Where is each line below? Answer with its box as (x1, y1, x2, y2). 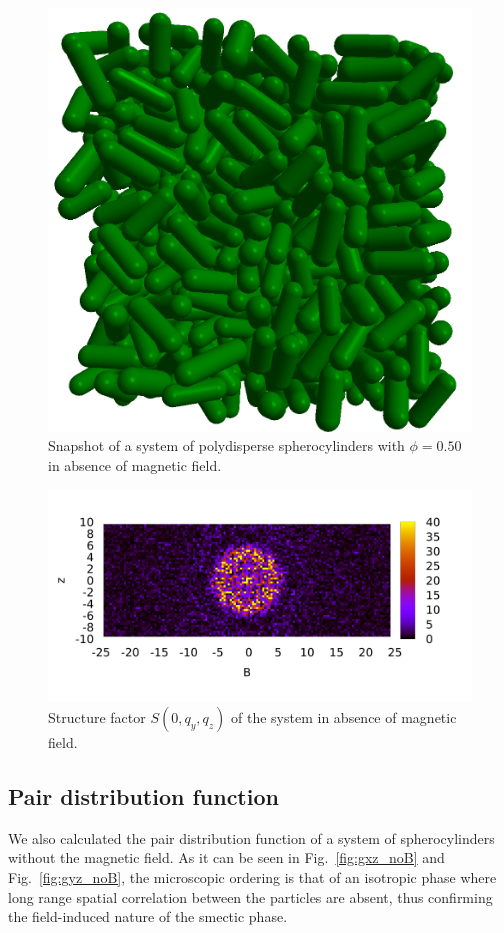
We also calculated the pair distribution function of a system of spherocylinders (8, 827, 495, 848)
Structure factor (48, 706, 146, 727)
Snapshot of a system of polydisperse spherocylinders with (48, 435, 405, 456)
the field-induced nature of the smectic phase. (8, 906, 288, 927)
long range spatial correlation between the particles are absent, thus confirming (8, 886, 493, 907)
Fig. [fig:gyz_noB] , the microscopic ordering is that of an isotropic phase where (8, 866, 497, 887)
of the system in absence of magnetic (231, 706, 457, 727)
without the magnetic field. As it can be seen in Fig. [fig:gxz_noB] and (8, 847, 445, 868)
